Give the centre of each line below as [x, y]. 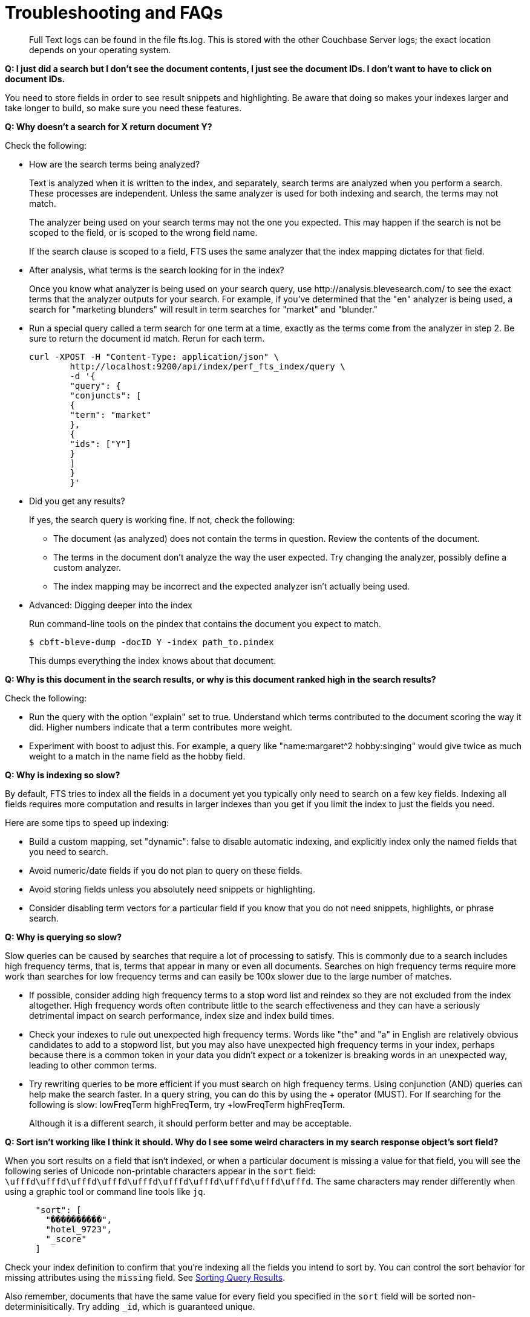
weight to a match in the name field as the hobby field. [137, 756]
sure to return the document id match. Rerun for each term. [147, 338]
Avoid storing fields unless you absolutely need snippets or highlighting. [172, 889]
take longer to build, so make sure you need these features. [123, 108]
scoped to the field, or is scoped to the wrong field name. [143, 232]
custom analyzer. [87, 567]
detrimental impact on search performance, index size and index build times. [182, 1015]
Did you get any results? [77, 501]
